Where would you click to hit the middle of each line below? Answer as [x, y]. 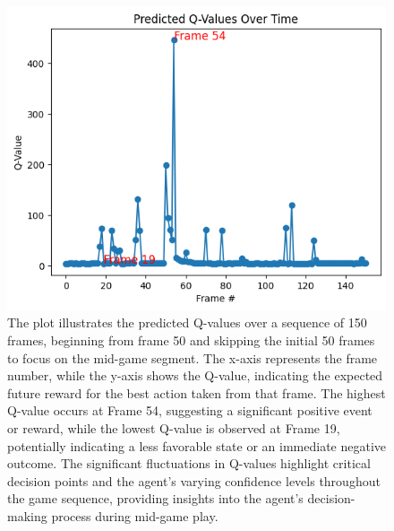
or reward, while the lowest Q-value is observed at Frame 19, [174, 428]
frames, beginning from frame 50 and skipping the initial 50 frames [191, 340]
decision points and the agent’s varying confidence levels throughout [194, 480]
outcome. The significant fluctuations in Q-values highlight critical [189, 463]
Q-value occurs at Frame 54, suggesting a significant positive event [190, 410]
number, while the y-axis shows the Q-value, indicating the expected [195, 375]
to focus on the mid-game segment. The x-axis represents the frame [193, 357]
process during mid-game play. [135, 515]
